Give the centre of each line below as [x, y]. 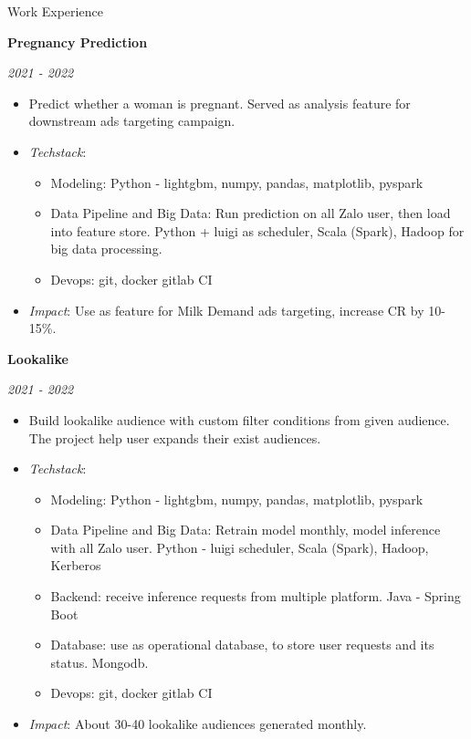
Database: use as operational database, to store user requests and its [242, 645]
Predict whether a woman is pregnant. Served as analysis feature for [220, 103]
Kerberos [76, 565]
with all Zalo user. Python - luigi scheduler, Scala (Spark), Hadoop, [240, 547]
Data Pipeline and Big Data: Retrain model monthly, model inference [246, 530]
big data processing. [106, 249]
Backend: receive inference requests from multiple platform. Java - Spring [256, 596]
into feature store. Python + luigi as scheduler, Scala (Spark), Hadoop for [257, 230]
